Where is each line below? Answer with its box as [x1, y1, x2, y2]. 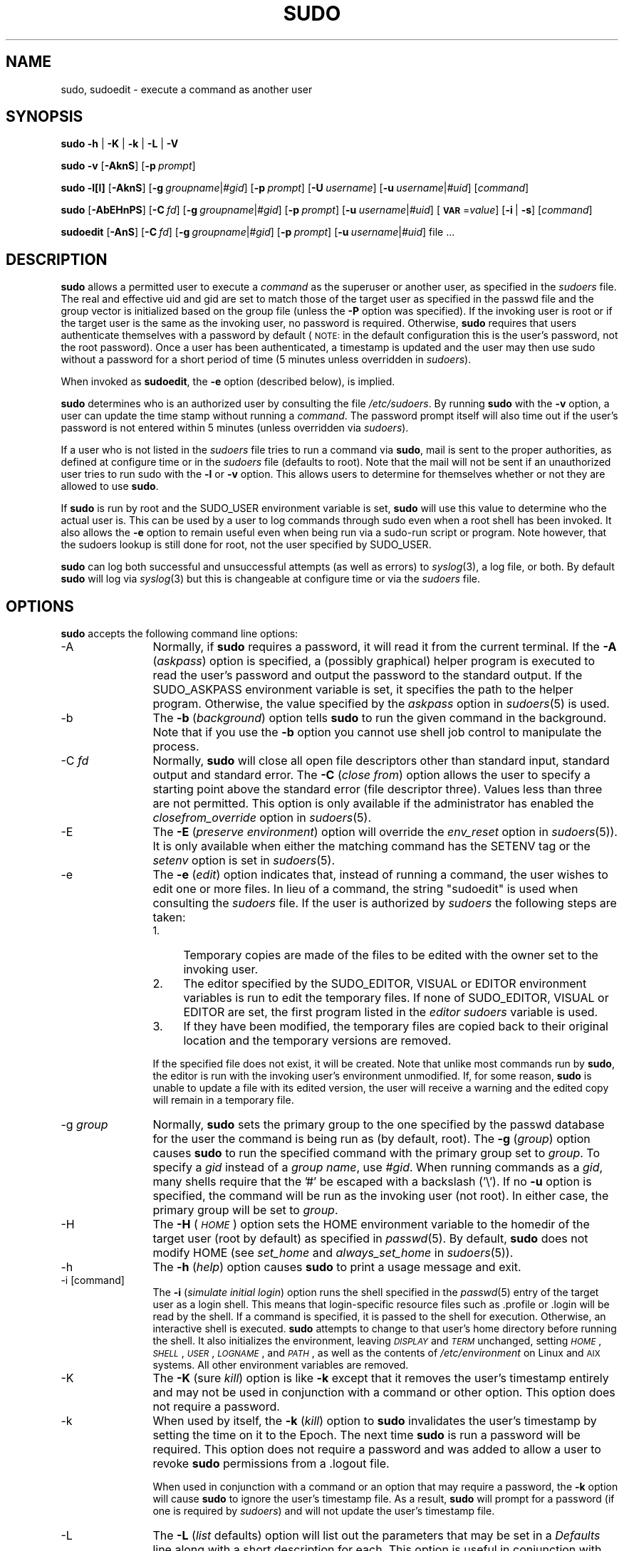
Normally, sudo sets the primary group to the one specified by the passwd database [152, 1117, 605, 1132]
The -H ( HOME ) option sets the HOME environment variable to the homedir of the [152, 1217, 590, 1232]
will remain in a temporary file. [152, 1094, 294, 1107]
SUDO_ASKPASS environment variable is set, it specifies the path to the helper [152, 682, 573, 697]
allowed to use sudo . [61, 480, 159, 493]
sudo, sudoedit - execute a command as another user [61, 83, 313, 95]
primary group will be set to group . [152, 1203, 338, 1218]
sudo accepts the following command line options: [61, 627, 298, 640]
